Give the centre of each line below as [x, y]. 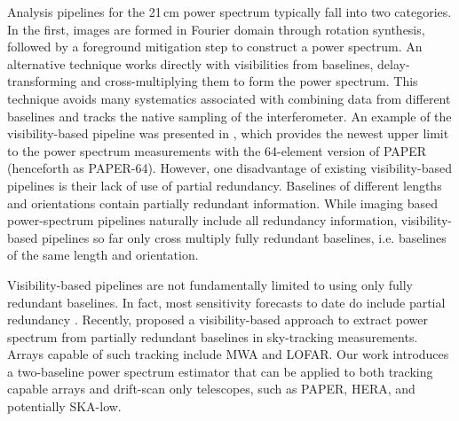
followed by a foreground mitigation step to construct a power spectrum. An [215, 47]
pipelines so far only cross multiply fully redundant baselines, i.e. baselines [244, 237]
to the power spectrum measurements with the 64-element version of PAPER [217, 150]
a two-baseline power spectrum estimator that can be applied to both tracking [220, 371]
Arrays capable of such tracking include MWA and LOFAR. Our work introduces [228, 354]
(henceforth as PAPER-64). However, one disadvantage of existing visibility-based [229, 168]
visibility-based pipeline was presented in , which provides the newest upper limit [228, 133]
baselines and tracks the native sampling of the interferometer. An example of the [229, 116]
